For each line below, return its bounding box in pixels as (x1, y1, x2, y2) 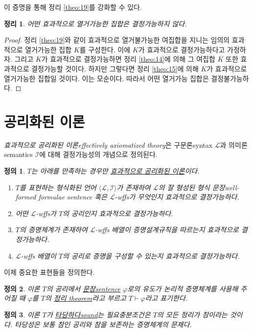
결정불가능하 (211, 73, 249, 83)
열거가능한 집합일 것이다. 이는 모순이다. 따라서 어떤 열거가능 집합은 (4, 73, 209, 83)
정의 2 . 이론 (4, 283, 40, 293)
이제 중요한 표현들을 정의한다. (4, 267, 95, 277)
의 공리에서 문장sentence (46, 283, 121, 293)
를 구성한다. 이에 (79, 44, 131, 54)
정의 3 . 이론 (4, 310, 40, 319)
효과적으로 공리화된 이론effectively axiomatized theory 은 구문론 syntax (4, 139, 213, 150)
